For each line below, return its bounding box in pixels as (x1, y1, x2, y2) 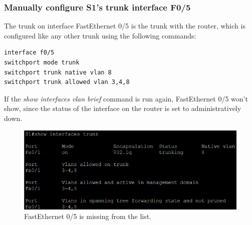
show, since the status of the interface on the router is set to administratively (4, 103, 241, 113)
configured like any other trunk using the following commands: (4, 30, 196, 40)
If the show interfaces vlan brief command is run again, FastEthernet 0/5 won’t (4, 93, 248, 103)
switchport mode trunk (4, 59, 80, 66)
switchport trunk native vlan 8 (4, 68, 112, 76)
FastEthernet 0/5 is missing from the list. (24, 211, 152, 221)
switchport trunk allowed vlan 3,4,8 (4, 78, 130, 86)
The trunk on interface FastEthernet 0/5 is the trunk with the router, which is (4, 20, 245, 31)
